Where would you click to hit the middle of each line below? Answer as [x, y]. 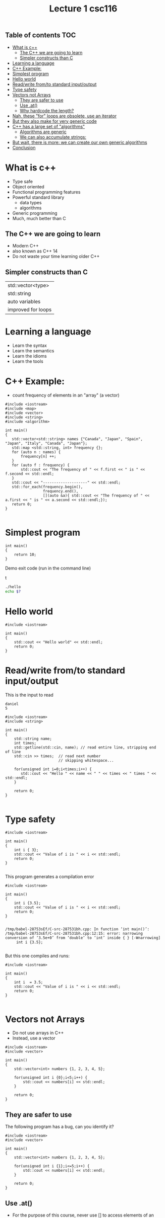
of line [13, 752]
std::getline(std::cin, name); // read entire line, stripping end [85, 747]
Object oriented [28, 186]
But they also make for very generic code [55, 121]
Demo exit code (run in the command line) [48, 568]
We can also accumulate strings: [53, 137]
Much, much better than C [39, 218]
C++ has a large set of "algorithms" [49, 126]
